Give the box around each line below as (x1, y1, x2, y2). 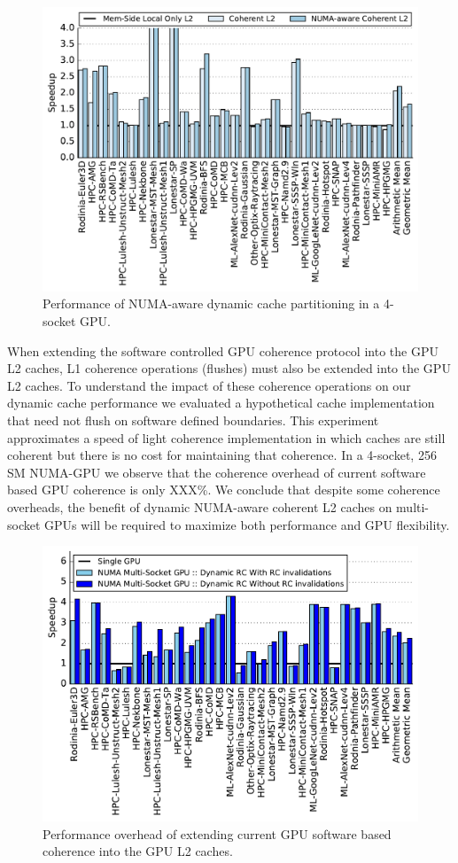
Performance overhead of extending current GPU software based (43, 824, 392, 843)
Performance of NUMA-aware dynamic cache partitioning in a (43, 294, 380, 313)
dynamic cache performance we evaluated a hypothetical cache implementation (7, 393, 435, 412)
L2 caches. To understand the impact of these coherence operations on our (7, 376, 411, 394)
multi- (396, 498, 430, 517)
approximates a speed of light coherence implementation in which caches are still (7, 428, 446, 447)
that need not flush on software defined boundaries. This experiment (7, 411, 379, 430)
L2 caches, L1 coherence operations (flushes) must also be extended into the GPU (7, 359, 451, 377)
